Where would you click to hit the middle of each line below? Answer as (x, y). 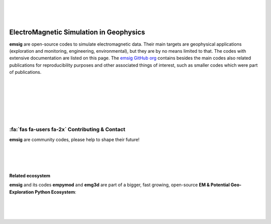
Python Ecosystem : (55, 192)
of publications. (25, 72)
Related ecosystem (30, 175)
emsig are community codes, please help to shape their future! (75, 139)
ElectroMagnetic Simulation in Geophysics (77, 32)
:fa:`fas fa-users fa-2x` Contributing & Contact (67, 130)
